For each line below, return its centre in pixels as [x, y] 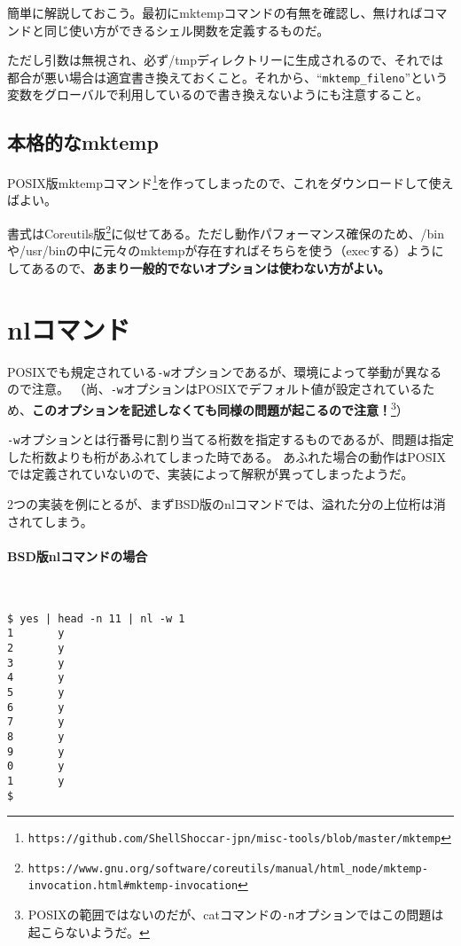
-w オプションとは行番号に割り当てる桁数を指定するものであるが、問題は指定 [230, 439]
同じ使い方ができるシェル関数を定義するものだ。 [187, 30]
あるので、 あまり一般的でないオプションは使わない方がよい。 [211, 267]
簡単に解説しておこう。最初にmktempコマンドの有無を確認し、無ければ [215, 12]
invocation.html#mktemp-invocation [133, 886]
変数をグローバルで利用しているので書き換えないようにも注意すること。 [218, 94]
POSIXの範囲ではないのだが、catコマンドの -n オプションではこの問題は [236, 915]
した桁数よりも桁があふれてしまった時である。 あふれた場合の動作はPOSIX [227, 456]
